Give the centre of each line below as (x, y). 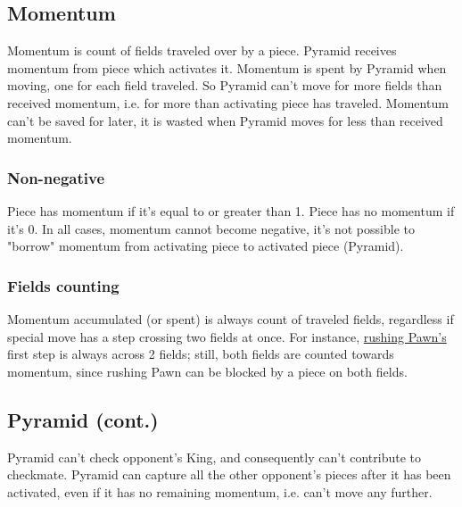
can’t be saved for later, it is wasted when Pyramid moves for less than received (225, 120)
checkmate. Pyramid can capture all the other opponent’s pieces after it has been (229, 474)
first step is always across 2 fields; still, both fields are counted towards (201, 354)
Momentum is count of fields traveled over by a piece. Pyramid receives (202, 50)
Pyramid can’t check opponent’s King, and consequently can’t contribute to (214, 457)
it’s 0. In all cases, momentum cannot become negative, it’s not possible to (211, 228)
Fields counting (63, 285)
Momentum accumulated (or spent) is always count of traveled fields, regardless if (231, 318)
